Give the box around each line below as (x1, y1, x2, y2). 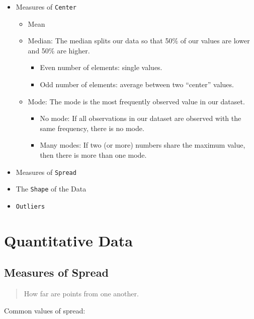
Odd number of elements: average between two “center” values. (40, 79, 234, 90)
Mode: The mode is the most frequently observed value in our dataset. (28, 96, 245, 106)
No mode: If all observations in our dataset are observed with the (40, 113, 241, 123)
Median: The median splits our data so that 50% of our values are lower (28, 35, 250, 46)
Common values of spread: (4, 305, 86, 315)
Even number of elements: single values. (40, 62, 162, 73)
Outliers (16, 203, 45, 210)
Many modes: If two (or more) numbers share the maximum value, (40, 140, 245, 150)
